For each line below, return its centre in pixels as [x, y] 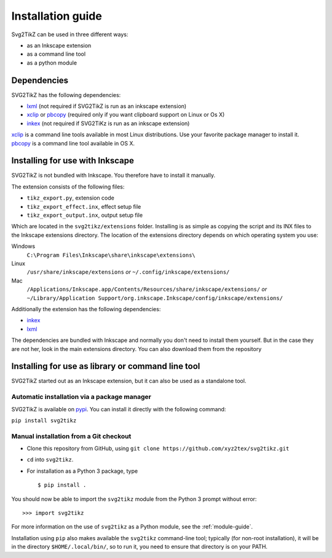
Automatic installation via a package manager [81, 397]
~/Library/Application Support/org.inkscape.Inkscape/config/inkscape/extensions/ [155, 298]
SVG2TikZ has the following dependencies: [66, 95]
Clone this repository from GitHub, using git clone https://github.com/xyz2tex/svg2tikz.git [158, 449]
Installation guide [57, 16]
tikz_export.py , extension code [71, 198]
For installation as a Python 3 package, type [82, 471]
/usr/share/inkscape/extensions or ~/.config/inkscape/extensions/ [128, 272]
